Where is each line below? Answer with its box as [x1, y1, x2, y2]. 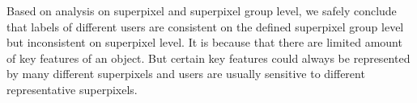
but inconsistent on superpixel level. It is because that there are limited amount [6, 34, 402, 51]
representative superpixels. [6, 80, 138, 97]
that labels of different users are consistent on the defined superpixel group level [6, 18, 404, 35]
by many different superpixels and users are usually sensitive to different [6, 65, 365, 82]
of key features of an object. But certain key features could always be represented [6, 49, 411, 66]
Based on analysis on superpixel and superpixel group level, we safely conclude [6, 2, 397, 19]
